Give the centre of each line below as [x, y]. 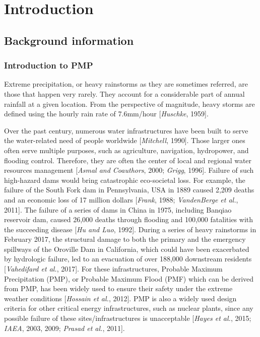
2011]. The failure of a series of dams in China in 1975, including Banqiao [118, 209]
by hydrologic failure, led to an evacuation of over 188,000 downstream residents [128, 259]
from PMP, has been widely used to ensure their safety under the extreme [118, 288]
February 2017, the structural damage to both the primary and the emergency [125, 239]
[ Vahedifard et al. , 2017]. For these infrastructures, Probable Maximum [113, 269]
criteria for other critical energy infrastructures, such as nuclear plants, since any [129, 308]
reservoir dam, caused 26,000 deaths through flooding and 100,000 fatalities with [129, 219]
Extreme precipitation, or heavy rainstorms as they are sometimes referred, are [126, 84]
